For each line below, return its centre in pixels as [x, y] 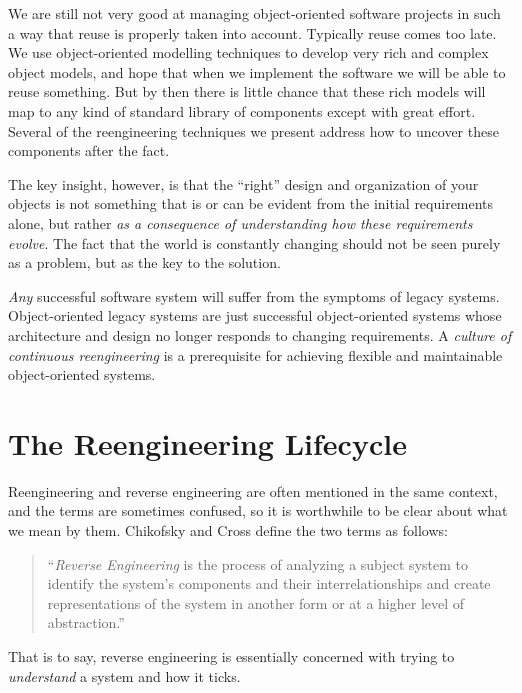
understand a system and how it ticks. [124, 675]
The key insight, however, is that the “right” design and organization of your [243, 183]
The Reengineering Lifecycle [207, 442]
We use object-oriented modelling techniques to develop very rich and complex [248, 52]
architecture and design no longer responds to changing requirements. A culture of [260, 334]
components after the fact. [89, 150]
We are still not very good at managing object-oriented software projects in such [254, 13]
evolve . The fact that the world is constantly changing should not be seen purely [254, 242]
